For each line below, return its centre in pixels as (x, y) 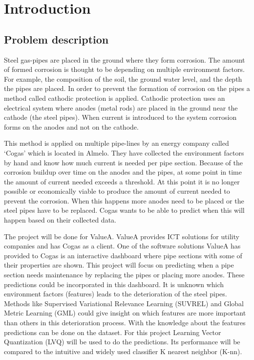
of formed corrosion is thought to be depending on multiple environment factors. (124, 69)
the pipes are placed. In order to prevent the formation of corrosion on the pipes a (127, 88)
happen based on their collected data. (60, 220)
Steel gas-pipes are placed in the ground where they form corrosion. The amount (125, 59)
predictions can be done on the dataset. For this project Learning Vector (113, 332)
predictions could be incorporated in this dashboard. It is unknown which (114, 284)
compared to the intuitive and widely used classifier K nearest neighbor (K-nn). (123, 351)
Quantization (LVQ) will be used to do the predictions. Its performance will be (122, 342)
